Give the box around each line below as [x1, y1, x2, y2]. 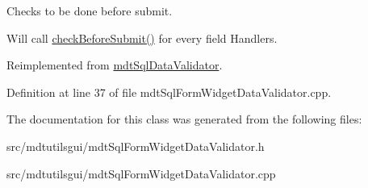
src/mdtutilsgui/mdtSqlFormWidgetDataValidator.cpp [6, 165, 276, 182]
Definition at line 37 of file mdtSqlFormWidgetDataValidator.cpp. [6, 83, 332, 100]
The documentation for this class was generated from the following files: [6, 111, 362, 127]
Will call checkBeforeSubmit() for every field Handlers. [6, 29, 278, 46]
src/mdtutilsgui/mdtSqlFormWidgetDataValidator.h [6, 137, 265, 154]
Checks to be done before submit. [6, 2, 173, 19]
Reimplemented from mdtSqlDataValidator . [6, 56, 223, 73]
